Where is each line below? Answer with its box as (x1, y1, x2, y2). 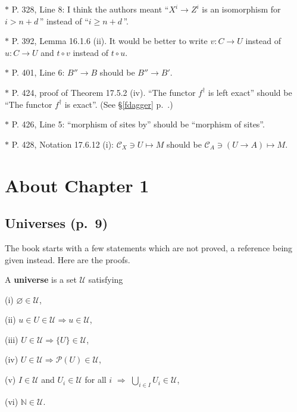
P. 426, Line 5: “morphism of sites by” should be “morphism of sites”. (11, 118, 265, 130)
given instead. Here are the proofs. (5, 253, 130, 266)
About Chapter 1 (5, 173, 149, 197)
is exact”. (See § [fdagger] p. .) (64, 98, 173, 110)
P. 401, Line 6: (11, 66, 65, 79)
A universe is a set (5, 273, 77, 286)
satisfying (88, 273, 123, 286)
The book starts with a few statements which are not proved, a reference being (5, 241, 293, 254)
